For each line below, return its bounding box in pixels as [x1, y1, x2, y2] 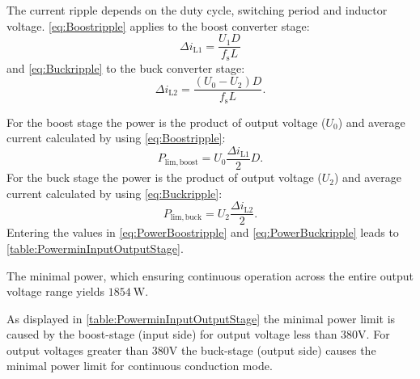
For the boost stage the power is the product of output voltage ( [6, 113, 326, 130]
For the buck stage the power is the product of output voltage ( [6, 169, 322, 186]
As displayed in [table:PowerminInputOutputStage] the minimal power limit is [6, 310, 396, 326]
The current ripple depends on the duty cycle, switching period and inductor [6, 2, 388, 18]
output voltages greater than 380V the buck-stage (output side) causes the [6, 341, 376, 358]
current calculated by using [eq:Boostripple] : [6, 129, 226, 146]
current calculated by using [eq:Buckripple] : [6, 184, 223, 201]
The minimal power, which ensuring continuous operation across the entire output [6, 267, 414, 284]
